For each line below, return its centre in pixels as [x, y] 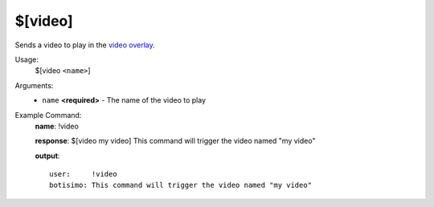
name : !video [57, 126]
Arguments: [34, 85]
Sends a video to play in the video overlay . [85, 45]
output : [47, 156]
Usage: [27, 59]
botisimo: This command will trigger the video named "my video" [181, 185]
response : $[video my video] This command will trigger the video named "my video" [175, 141]
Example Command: [48, 115]
